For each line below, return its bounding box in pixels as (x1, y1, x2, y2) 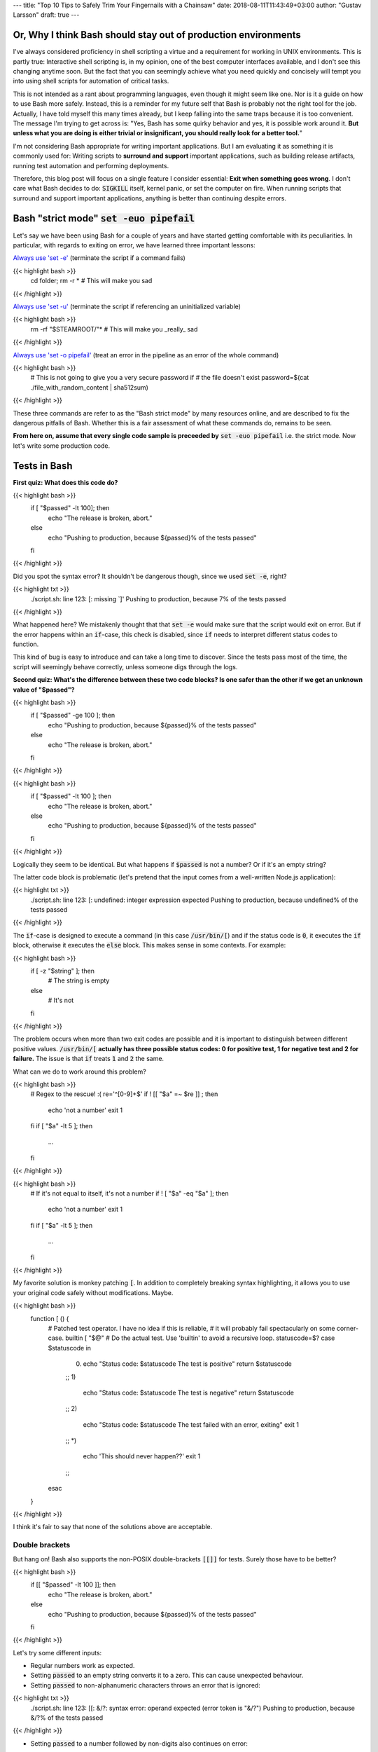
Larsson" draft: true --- (13, 11, 80, 19)
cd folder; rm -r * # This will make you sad (30, 277, 153, 285)
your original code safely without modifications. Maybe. (13, 1288, 174, 1296)
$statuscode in (48, 1343, 91, 1352)
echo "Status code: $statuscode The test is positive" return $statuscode (83, 1360, 292, 1368)
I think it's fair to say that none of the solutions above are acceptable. (13, 1523, 213, 1531)
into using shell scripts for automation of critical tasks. (13, 77, 169, 85)
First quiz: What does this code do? (13, 478, 118, 486)
